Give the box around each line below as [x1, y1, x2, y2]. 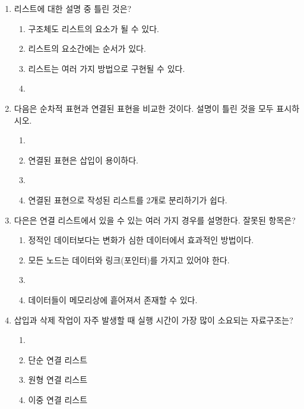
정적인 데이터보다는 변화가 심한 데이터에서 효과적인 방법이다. [28, 234, 254, 246]
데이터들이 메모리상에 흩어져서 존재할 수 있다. [28, 293, 198, 306]
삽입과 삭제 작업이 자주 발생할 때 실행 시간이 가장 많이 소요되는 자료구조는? [14, 313, 293, 326]
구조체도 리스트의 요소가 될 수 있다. [28, 22, 159, 34]
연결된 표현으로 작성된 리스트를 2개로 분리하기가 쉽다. [28, 193, 227, 206]
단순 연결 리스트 [28, 353, 88, 366]
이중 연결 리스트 [28, 393, 88, 405]
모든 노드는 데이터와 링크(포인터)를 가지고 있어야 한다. [28, 253, 230, 266]
